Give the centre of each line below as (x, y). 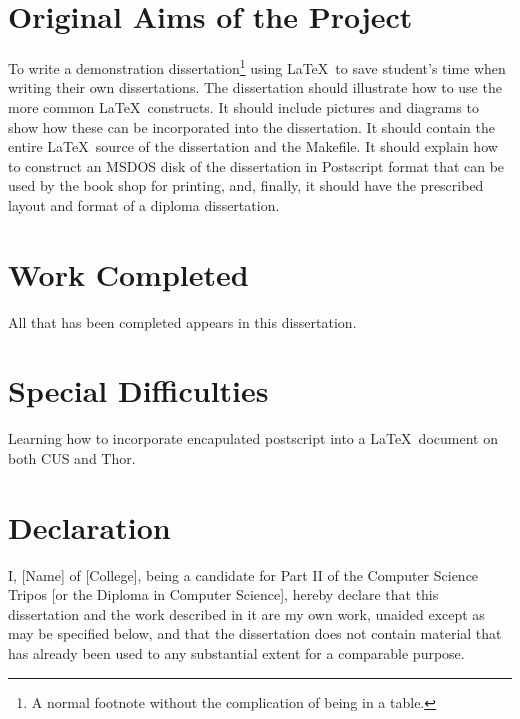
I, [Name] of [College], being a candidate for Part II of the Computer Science (243, 574)
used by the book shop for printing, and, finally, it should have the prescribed (246, 185)
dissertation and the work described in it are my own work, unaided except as (246, 613)
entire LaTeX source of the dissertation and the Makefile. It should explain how (253, 146)
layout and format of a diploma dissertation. (144, 204)
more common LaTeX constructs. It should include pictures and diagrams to (243, 106)
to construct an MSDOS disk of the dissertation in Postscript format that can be (256, 165)
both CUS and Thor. (72, 457)
